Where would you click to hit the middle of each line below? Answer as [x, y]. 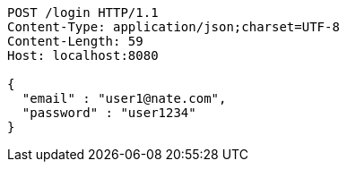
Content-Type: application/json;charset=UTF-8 [173, 27]
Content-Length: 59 [75, 41]
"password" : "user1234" [109, 113]
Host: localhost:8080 [83, 55]
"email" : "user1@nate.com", [124, 98]
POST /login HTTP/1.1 [83, 13]
